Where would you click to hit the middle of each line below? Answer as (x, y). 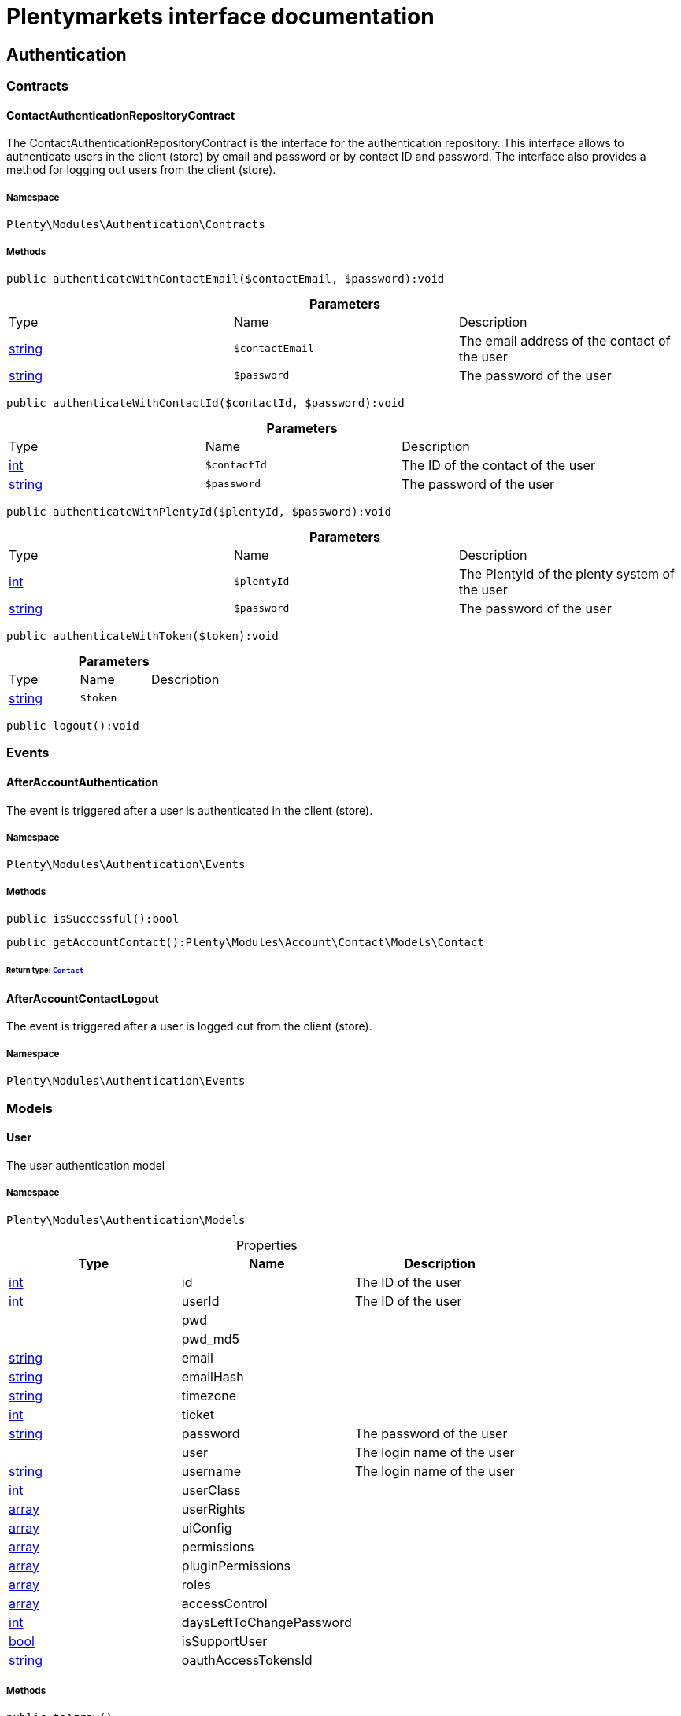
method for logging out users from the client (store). (141, 170)
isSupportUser (224, 1641)
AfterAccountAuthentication (83, 782)
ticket (198, 1414)
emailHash (213, 1376)
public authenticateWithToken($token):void (142, 636)
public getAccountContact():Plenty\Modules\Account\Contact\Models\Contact (245, 943)
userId (200, 1301)
